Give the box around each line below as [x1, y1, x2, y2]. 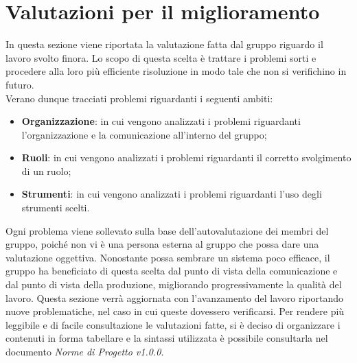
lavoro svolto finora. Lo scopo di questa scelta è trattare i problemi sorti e [5, 50, 316, 65]
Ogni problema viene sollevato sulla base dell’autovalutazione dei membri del [5, 223, 329, 237]
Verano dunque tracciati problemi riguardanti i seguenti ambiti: [5, 91, 273, 105]
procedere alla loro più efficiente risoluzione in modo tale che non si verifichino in [5, 64, 347, 78]
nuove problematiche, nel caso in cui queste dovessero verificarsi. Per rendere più [5, 304, 345, 318]
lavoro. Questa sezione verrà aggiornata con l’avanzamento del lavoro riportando [5, 290, 343, 305]
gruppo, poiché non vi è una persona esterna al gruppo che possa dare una [5, 237, 319, 251]
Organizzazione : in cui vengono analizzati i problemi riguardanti [21, 114, 301, 128]
